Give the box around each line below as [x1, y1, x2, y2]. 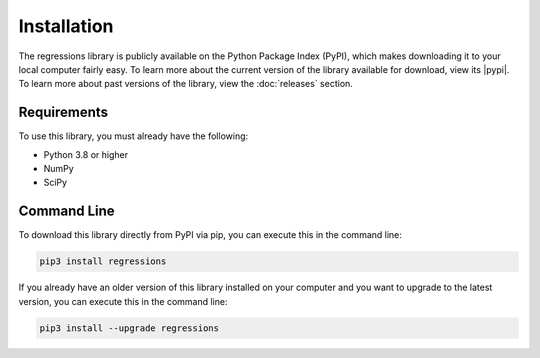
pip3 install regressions [39, 256, 167, 267]
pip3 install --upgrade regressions [39, 322, 220, 334]
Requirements [18, 104, 109, 121]
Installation [18, 15, 114, 37]
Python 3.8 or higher [43, 148, 129, 160]
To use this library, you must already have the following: [18, 130, 249, 142]
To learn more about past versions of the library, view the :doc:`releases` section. [18, 78, 354, 90]
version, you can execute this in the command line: [18, 295, 228, 307]
